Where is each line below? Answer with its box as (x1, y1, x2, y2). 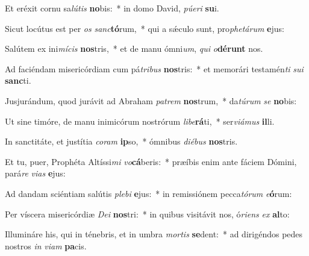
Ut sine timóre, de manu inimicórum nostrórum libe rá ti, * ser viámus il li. (5, 114, 275, 127)
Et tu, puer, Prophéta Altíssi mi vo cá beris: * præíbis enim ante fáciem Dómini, (5, 155, 297, 167)
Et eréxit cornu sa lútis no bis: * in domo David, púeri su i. (5, 2, 219, 14)
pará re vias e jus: (5, 167, 66, 180)
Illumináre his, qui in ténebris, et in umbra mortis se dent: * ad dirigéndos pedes (5, 228, 303, 240)
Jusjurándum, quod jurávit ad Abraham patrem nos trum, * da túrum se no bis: (5, 94, 297, 107)
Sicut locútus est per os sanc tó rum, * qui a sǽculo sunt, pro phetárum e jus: (5, 22, 284, 34)
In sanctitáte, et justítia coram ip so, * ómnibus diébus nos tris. (5, 135, 238, 148)
